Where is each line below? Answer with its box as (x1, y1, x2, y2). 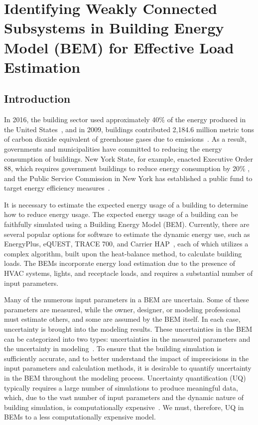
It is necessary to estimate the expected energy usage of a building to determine (4, 199, 248, 210)
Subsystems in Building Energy (4, 17, 224, 38)
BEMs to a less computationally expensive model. (4, 412, 156, 422)
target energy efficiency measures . (4, 183, 110, 193)
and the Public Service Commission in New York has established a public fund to (4, 173, 253, 183)
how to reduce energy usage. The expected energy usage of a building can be (4, 209, 238, 219)
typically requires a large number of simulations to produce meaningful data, (4, 382, 238, 393)
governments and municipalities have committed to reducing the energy (4, 143, 222, 154)
